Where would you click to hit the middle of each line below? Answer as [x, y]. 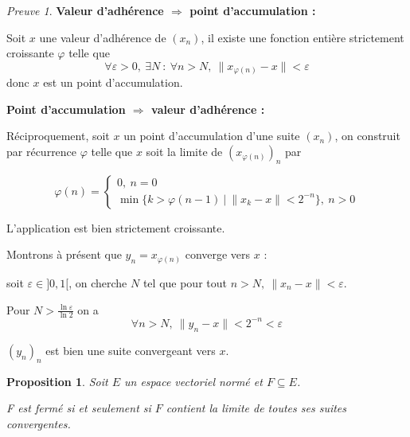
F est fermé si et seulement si [79, 408]
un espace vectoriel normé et [193, 381]
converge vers [218, 254]
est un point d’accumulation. [113, 82]
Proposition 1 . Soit [57, 381]
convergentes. [39, 423]
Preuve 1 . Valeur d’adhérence [85, 10]
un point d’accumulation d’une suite [212, 136]
